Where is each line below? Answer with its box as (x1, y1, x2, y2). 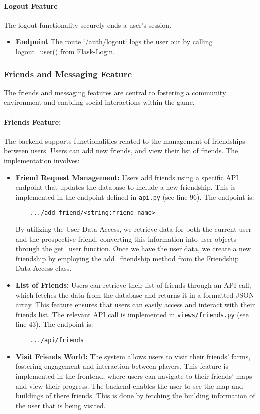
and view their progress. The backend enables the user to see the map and (15, 380, 243, 391)
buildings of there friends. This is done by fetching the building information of (15, 390, 255, 401)
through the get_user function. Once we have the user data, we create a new (15, 243, 251, 254)
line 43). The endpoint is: (15, 319, 93, 329)
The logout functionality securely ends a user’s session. (4, 19, 172, 30)
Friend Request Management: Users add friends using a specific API (15, 172, 239, 182)
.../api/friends (30, 337, 84, 344)
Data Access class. (15, 263, 72, 273)
